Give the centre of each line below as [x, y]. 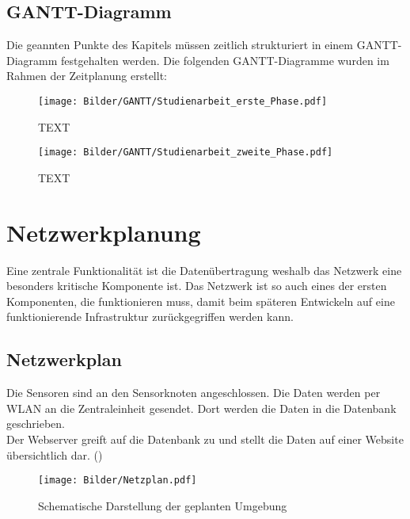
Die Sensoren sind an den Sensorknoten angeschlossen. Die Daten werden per [194, 393]
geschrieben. [36, 424]
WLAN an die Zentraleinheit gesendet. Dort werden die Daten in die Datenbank [201, 408]
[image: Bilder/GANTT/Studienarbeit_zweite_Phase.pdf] [186, 153]
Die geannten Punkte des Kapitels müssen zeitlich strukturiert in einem [180, 45]
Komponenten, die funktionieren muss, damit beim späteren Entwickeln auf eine [201, 301]
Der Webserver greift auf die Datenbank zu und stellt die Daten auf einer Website [205, 439]
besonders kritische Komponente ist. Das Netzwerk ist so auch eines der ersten [197, 286]
